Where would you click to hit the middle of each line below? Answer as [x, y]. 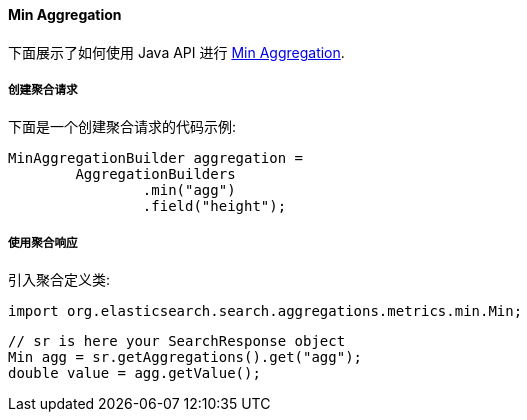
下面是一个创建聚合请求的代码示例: [122, 127]
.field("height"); [214, 206]
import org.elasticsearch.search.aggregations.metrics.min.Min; [265, 311]
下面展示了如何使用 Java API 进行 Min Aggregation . [176, 52]
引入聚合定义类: [59, 280]
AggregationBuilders [155, 174]
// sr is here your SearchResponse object [177, 341]
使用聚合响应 [43, 242]
